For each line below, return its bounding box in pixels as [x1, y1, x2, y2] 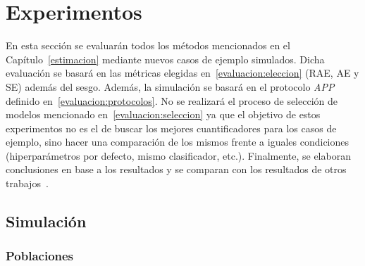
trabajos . [6, 176, 49, 191]
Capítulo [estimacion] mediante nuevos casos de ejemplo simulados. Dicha [6, 51, 325, 66]
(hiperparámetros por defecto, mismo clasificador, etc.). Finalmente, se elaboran [6, 148, 351, 163]
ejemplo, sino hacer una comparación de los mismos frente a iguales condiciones [6, 134, 349, 149]
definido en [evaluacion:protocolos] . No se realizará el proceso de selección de [6, 93, 338, 108]
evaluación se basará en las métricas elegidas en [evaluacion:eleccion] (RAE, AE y [6, 65, 359, 80]
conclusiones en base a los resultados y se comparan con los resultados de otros [6, 162, 347, 177]
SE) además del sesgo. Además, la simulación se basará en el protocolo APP [6, 79, 335, 94]
